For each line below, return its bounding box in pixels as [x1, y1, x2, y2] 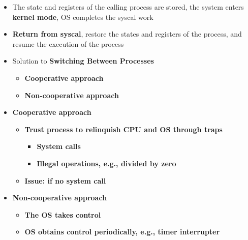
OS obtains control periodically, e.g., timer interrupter [24, 226, 220, 237]
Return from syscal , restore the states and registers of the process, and [12, 28, 242, 39]
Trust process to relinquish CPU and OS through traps [24, 124, 223, 134]
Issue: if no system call [24, 175, 106, 186]
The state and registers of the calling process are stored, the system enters [12, 2, 244, 12]
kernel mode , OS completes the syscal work [12, 11, 153, 22]
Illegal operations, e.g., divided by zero [37, 158, 176, 168]
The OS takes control [24, 209, 101, 220]
